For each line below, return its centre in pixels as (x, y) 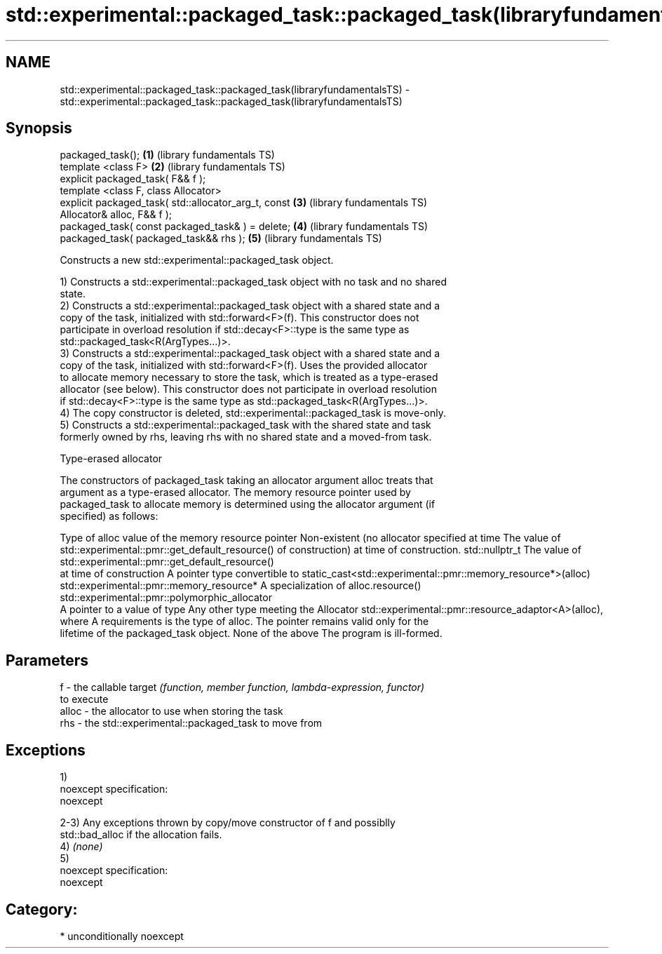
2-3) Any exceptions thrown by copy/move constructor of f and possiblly (228, 823)
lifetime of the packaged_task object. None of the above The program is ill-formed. (251, 633)
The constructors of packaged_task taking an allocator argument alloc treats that (246, 481)
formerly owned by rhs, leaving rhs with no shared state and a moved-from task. (246, 437)
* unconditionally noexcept (122, 936)
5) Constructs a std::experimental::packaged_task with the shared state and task (245, 425)
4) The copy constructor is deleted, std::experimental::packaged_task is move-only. (253, 413)
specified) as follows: (109, 516)
